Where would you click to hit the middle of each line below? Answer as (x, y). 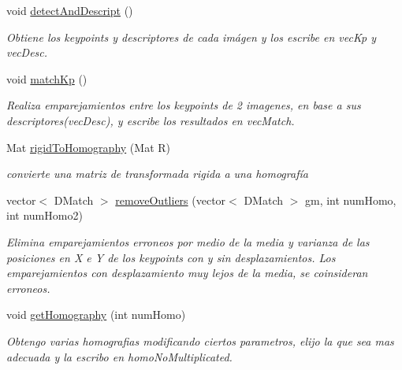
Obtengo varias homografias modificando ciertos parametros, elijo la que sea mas (200, 340)
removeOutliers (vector (171, 200)
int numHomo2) (45, 215)
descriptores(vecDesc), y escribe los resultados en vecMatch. (151, 120)
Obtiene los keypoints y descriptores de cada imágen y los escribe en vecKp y (191, 37)
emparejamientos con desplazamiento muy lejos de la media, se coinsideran (187, 273)
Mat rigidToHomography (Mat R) (88, 147)
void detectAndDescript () (70, 10)
